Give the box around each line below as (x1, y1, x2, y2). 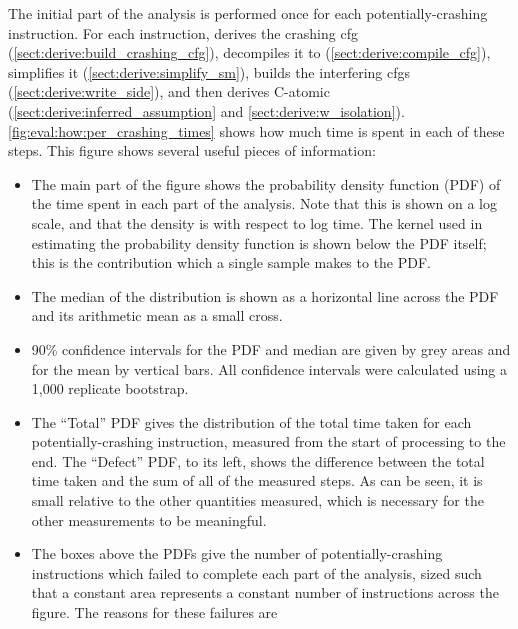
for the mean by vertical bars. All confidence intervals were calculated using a (31, 358, 508, 379)
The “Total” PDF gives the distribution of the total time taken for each (31, 411, 472, 432)
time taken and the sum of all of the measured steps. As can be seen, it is (31, 470, 483, 491)
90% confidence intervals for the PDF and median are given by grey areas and (31, 338, 511, 359)
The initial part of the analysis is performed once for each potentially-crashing (8, 3, 488, 23)
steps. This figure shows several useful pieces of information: (8, 140, 376, 161)
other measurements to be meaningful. (31, 509, 267, 530)
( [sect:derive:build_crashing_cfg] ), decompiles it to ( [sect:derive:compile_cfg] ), (8, 42, 491, 63)
